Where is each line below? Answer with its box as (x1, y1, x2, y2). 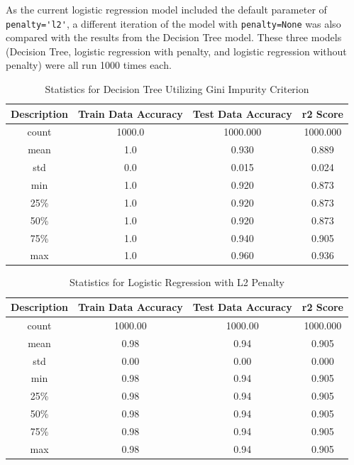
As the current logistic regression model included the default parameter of (6, 2, 327, 16)
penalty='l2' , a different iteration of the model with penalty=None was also (6, 16, 341, 31)
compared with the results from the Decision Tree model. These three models (6, 30, 342, 45)
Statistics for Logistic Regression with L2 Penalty (69, 275, 284, 290)
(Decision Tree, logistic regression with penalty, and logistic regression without (6, 43, 347, 58)
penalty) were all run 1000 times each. (6, 58, 172, 72)
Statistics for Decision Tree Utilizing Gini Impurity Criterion (45, 82, 309, 97)
